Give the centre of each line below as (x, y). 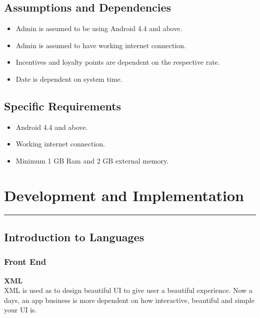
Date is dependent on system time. (69, 78)
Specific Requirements (63, 106)
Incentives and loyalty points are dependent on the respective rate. (118, 62)
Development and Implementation (124, 195)
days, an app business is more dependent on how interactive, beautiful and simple (129, 300)
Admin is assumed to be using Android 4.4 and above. (99, 28)
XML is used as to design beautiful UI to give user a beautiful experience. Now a (128, 290)
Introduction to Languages (74, 237)
